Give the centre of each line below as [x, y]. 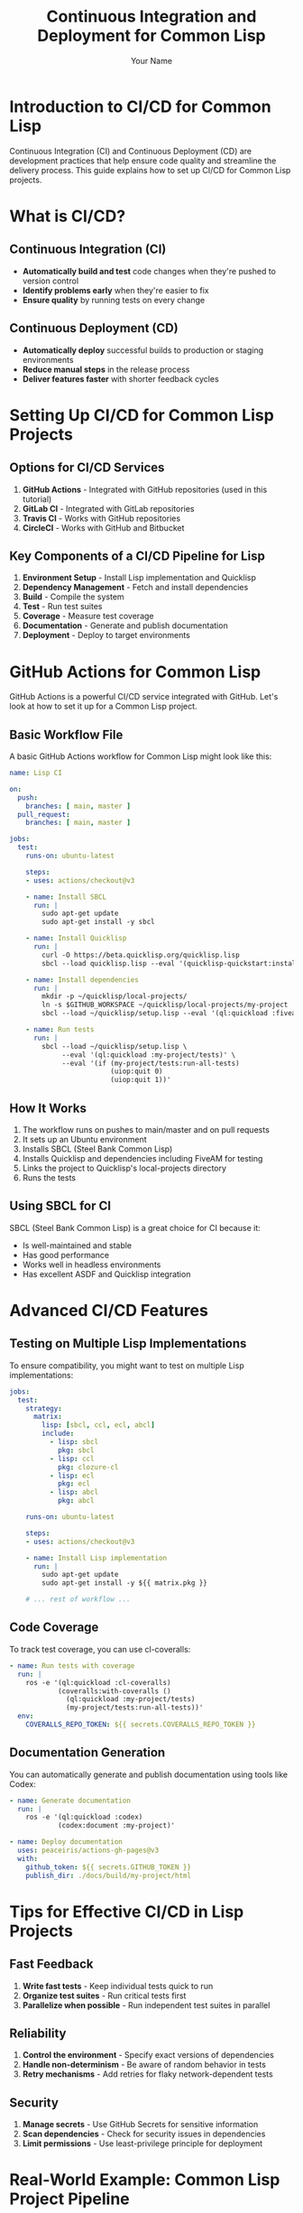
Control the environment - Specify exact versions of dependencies [148, 2055]
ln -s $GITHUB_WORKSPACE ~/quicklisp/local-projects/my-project [165, 1005]
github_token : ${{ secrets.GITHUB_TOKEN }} [109, 1867]
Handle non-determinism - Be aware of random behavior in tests [144, 2065]
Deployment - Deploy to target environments [106, 635]
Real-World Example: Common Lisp [145, 2180]
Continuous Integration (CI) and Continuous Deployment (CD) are [131, 151]
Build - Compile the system [73, 597]
